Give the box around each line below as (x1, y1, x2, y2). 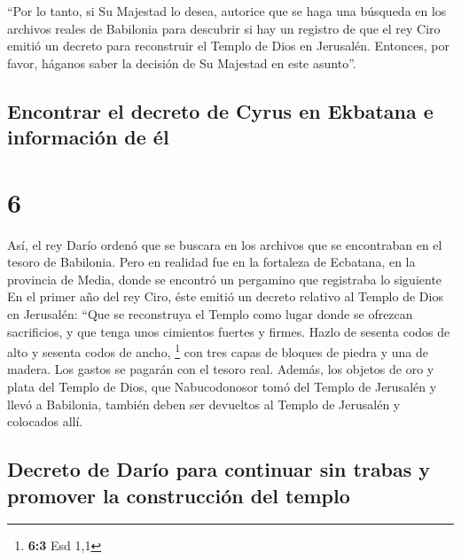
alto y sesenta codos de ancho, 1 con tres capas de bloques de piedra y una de (7, 340, 428, 361)
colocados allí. (7, 412, 83, 431)
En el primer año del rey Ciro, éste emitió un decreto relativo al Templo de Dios (7, 287, 443, 306)
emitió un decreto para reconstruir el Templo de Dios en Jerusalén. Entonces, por (7, 36, 449, 55)
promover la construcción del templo (7, 481, 350, 509)
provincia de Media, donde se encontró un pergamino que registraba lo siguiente (7, 269, 442, 288)
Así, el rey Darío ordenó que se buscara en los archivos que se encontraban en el (7, 235, 442, 253)
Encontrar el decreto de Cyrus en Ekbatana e (7, 97, 434, 124)
